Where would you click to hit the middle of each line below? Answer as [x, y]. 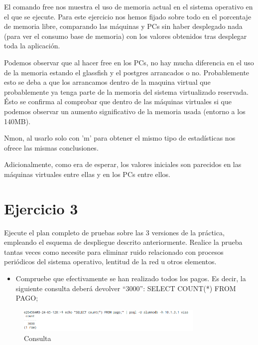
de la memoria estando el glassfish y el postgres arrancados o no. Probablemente [127, 72]
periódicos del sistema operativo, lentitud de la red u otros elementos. [110, 261]
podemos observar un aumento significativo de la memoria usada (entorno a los [125, 111]
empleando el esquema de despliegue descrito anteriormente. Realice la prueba [123, 242]
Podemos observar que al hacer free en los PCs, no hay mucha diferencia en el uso [129, 62]
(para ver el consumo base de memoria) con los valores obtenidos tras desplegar [126, 36]
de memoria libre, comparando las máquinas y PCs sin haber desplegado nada [123, 26]
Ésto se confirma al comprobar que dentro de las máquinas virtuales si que [118, 101]
